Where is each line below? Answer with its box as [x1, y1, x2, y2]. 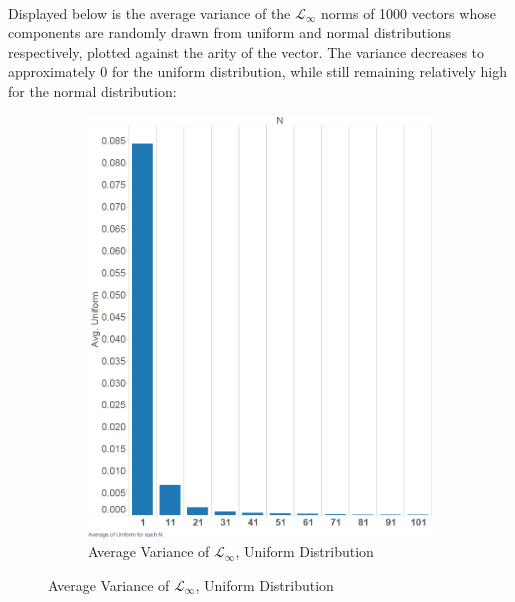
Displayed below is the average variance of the [8, 2, 291, 23]
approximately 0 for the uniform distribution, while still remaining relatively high [8, 61, 508, 82]
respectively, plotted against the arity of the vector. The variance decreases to [8, 41, 485, 62]
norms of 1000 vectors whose [321, 2, 496, 23]
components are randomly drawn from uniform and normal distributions [8, 22, 452, 43]
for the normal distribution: [8, 80, 177, 101]
